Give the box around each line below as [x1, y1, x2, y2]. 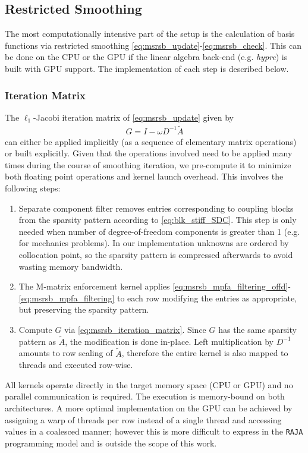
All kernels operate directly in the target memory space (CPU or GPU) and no [5, 378, 293, 391]
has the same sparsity [218, 323, 297, 335]
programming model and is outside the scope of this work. [5, 436, 217, 449]
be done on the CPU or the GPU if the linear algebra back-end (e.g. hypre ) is [5, 51, 288, 63]
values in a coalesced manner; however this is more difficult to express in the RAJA [5, 425, 303, 438]
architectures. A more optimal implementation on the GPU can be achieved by [5, 401, 293, 414]
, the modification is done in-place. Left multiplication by [65, 335, 274, 347]
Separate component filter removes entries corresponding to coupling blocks [18, 202, 294, 214]
